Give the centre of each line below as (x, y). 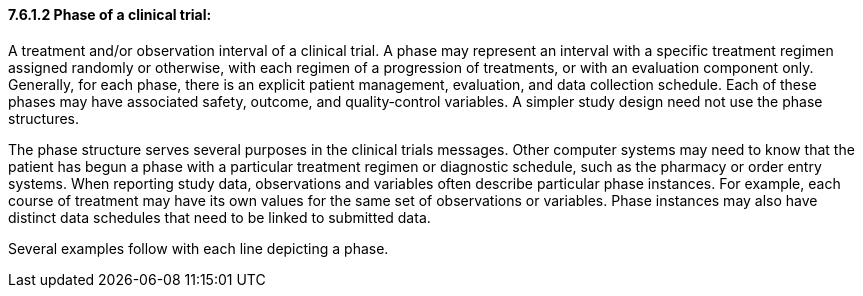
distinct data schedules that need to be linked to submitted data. (219, 217)
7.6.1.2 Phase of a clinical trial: (110, 14)
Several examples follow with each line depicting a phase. (198, 248)
